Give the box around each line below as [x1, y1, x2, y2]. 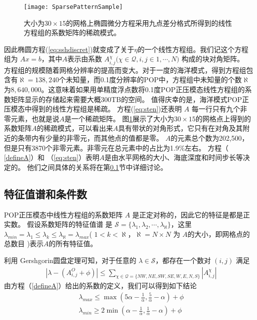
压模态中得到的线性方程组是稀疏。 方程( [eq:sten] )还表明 [4, 104, 182, 114]
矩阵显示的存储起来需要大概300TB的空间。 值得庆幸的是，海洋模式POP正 [10, 94, 249, 104]
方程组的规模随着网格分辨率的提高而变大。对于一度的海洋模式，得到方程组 [4, 64, 246, 75]
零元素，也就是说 [4, 113, 59, 123]
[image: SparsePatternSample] [24, 3, 123, 10]
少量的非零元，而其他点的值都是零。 [45, 133, 163, 143]
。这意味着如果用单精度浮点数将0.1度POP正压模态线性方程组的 [41, 84, 245, 95]
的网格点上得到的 [195, 113, 251, 123]
